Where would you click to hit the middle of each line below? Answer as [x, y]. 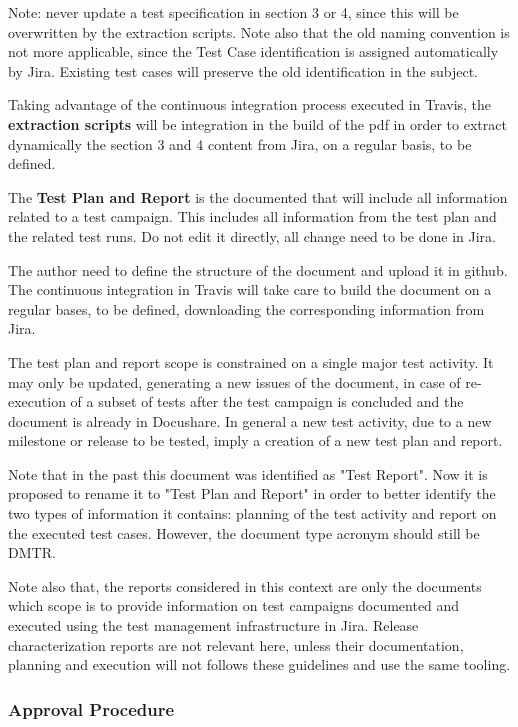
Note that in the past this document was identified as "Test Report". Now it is [248, 473]
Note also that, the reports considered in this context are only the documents [245, 585]
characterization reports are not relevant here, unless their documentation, [236, 644]
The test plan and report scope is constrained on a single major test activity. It [251, 361]
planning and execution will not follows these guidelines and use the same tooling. [259, 664]
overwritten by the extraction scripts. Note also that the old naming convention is [259, 31]
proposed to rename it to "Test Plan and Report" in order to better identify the [252, 493]
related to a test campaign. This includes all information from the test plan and [252, 216]
